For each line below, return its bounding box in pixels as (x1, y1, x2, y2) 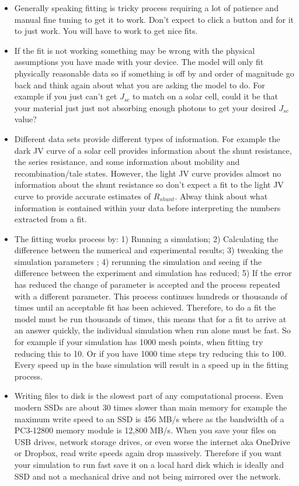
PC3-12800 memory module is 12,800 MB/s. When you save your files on (14, 424, 276, 436)
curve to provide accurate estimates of (14, 189, 151, 202)
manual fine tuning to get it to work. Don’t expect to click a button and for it (14, 13, 294, 25)
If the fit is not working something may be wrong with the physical (14, 44, 255, 56)
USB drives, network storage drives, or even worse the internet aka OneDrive (14, 435, 290, 447)
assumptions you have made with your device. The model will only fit (14, 56, 264, 68)
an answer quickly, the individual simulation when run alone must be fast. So (14, 324, 291, 336)
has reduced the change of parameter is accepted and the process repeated (14, 278, 280, 291)
